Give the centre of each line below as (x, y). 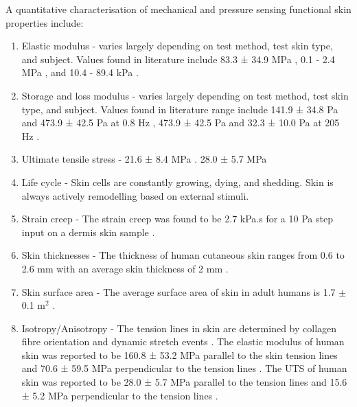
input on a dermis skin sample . (88, 232)
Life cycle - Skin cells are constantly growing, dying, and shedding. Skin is (177, 182)
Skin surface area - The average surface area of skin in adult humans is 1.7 (178, 291)
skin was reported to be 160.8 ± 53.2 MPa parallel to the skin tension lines (180, 354)
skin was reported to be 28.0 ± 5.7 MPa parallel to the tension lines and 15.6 (184, 382)
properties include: (45, 22)
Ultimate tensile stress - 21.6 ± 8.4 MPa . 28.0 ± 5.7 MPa (144, 159)
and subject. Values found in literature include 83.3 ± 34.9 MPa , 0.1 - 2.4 (178, 59)
